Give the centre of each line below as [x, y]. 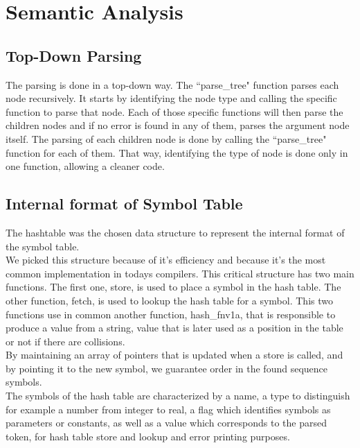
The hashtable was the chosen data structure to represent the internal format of [175, 232]
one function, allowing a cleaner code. [85, 166]
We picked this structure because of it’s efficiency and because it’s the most [166, 260]
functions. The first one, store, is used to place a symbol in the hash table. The [173, 287]
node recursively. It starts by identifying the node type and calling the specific [171, 98]
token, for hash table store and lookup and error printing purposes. [148, 436]
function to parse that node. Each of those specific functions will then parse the [174, 111]
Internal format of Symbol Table [124, 204]
